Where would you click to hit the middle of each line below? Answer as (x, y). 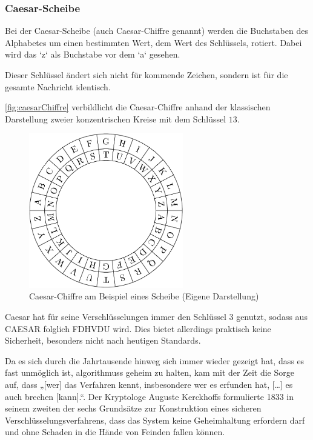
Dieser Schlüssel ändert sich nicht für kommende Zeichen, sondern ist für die (147, 75)
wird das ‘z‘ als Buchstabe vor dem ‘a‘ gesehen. (93, 54)
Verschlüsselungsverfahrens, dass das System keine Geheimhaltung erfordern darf (155, 420)
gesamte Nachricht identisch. (58, 86)
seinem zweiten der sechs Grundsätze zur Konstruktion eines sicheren (133, 408)
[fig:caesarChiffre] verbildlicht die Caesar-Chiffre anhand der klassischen (138, 107)
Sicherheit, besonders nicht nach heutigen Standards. (103, 340)
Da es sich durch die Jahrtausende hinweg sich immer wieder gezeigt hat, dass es (155, 360)
